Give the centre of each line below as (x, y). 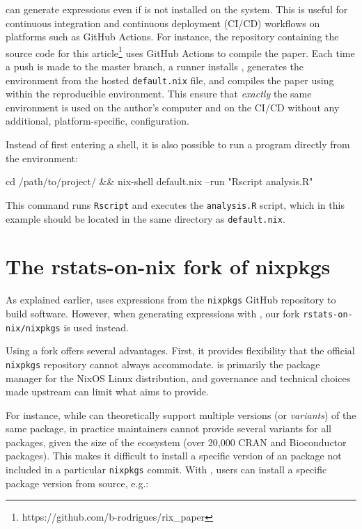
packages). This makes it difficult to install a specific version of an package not (174, 456)
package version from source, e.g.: (77, 483)
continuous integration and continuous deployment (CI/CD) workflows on (163, 23)
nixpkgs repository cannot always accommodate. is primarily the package (163, 364)
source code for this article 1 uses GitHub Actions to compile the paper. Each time (180, 52)
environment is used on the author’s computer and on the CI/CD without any (173, 107)
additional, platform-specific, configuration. (97, 121)
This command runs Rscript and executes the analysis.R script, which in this (175, 204)
